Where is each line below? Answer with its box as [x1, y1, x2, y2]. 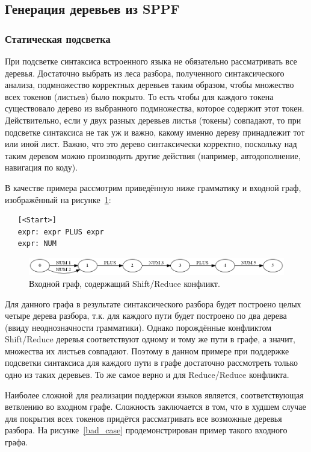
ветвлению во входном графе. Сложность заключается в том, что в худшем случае [5, 400, 306, 413]
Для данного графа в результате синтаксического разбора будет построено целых [5, 297, 301, 310]
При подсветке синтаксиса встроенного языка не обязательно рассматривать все [5, 55, 297, 67]
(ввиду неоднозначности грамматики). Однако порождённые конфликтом [5, 321, 272, 333]
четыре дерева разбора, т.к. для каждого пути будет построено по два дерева [5, 309, 287, 322]
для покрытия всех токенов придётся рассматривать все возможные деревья [5, 412, 282, 424]
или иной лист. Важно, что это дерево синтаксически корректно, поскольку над [5, 137, 297, 150]
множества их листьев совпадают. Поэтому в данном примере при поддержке [5, 344, 289, 357]
